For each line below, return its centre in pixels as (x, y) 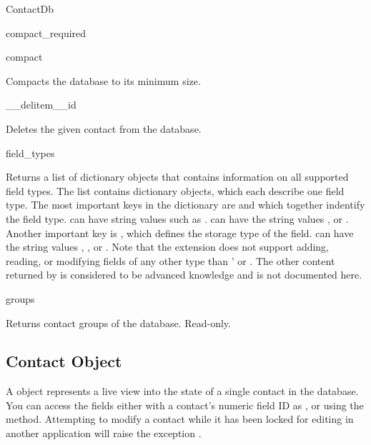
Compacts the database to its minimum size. (103, 80)
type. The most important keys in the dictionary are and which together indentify (185, 205)
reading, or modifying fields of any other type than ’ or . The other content (170, 260)
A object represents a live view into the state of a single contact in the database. (182, 391)
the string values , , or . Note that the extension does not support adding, (168, 247)
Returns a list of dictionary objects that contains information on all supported (177, 177)
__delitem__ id (41, 105)
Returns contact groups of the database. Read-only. (118, 322)
